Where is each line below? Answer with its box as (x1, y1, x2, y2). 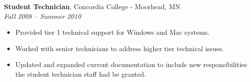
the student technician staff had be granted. (15, 68, 146, 79)
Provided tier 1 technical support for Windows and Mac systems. (15, 27, 210, 37)
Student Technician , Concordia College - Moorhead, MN (4, 1, 180, 11)
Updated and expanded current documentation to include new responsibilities (15, 59, 247, 69)
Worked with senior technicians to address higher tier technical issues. (15, 43, 224, 53)
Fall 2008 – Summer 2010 (4, 11, 81, 21)
